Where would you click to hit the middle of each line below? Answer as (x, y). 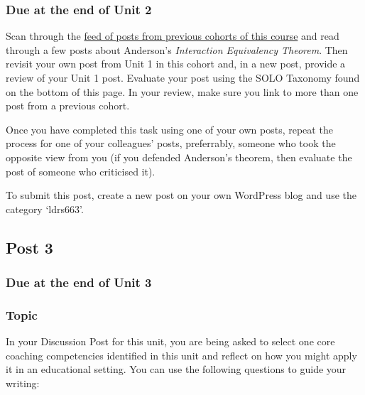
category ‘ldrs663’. (45, 209)
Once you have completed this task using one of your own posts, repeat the (169, 129)
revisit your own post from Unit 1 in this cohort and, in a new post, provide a (176, 64)
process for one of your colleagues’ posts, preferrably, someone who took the (171, 143)
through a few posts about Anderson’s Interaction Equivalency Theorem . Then (177, 49)
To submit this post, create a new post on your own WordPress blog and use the (181, 195)
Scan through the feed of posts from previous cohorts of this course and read (173, 36)
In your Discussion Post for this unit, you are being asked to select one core (170, 341)
